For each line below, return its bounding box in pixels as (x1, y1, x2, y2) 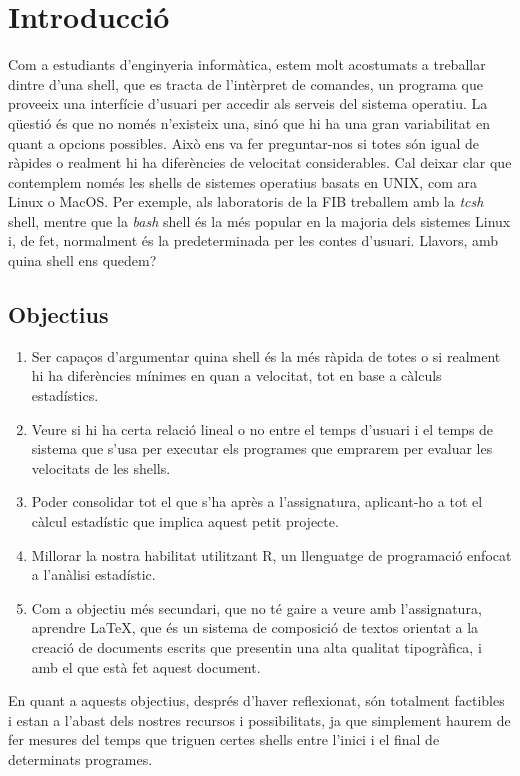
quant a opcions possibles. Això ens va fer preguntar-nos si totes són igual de (8, 132, 479, 153)
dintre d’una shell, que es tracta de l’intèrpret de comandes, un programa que (8, 73, 483, 94)
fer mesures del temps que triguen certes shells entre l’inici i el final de (8, 729, 440, 750)
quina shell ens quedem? (8, 250, 157, 271)
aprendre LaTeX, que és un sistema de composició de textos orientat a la (31, 617, 479, 638)
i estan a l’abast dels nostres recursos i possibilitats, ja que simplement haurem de (8, 709, 511, 730)
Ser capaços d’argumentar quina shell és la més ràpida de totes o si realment (31, 345, 501, 366)
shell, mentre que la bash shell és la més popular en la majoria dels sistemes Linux (8, 210, 511, 231)
